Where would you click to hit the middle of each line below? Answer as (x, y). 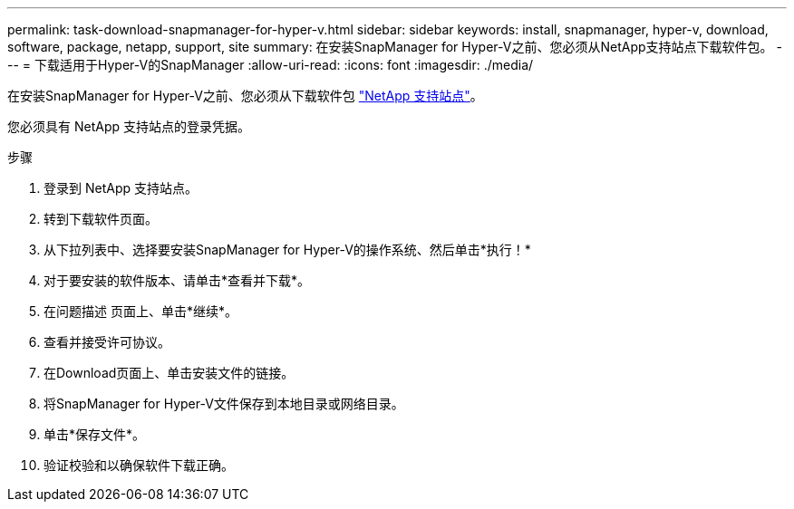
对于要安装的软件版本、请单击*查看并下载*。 (177, 280)
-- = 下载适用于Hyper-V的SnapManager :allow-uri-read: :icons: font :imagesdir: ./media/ (271, 65)
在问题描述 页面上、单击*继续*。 (140, 311)
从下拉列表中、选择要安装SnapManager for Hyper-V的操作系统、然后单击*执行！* (287, 250)
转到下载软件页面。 (101, 219)
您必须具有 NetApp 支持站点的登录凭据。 (129, 126)
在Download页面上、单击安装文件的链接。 (169, 373)
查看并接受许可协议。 (107, 342)
